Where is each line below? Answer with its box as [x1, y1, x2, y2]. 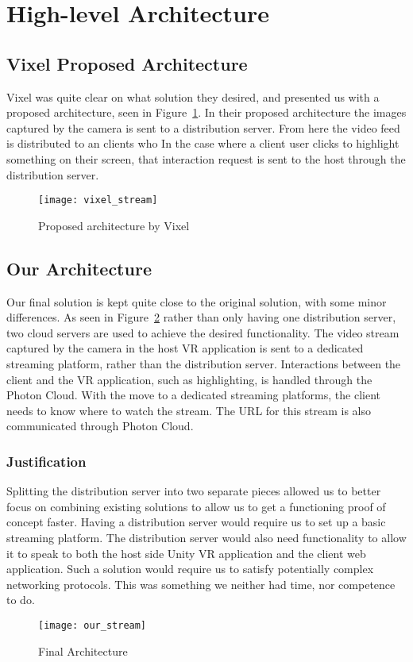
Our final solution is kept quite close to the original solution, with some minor [6, 293, 387, 310]
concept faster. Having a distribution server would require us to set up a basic [6, 514, 386, 530]
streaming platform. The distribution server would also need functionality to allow [6, 529, 407, 545]
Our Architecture [6, 256, 152, 280]
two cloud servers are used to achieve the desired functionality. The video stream [6, 324, 399, 341]
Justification [6, 451, 87, 471]
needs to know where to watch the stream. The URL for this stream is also [6, 402, 372, 418]
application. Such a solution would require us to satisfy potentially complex [6, 560, 374, 577]
